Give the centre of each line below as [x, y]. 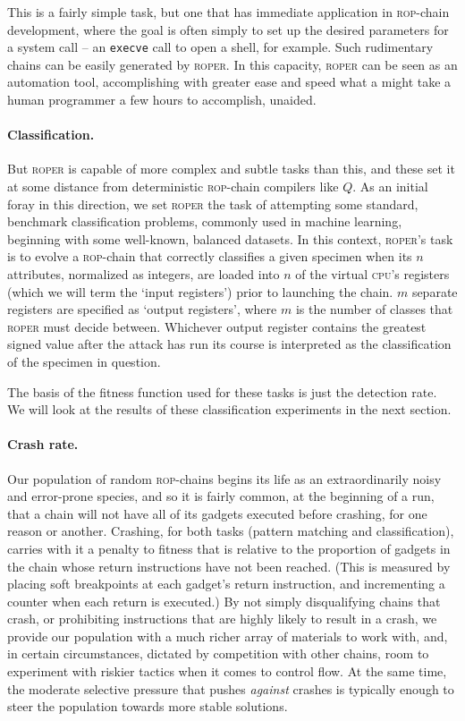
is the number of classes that [374, 309]
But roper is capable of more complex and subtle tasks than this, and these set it [231, 169]
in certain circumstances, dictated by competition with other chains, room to [218, 653]
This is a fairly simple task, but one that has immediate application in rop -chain [228, 12]
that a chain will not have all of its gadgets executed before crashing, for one [217, 513]
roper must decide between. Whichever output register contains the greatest [217, 326]
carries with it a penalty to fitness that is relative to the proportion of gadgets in [229, 548]
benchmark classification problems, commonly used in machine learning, [205, 221]
